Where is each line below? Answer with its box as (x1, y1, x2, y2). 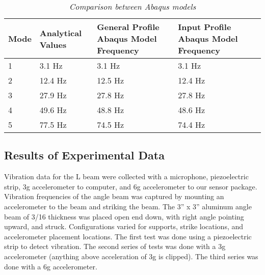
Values (39, 38, 67, 50)
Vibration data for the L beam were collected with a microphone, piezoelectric (4, 171, 249, 182)
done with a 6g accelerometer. (4, 261, 97, 271)
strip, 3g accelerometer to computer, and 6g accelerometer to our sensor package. (4, 181, 257, 191)
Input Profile (178, 21, 231, 33)
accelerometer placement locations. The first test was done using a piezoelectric (4, 231, 252, 241)
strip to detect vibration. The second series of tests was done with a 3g (4, 241, 226, 252)
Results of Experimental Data (4, 147, 165, 163)
